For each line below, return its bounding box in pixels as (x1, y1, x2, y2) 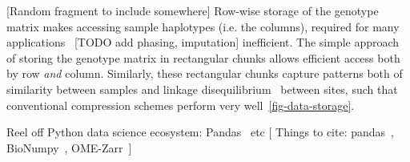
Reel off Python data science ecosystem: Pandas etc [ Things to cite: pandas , (6, 124, 395, 140)
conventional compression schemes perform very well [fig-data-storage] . (6, 96, 355, 113)
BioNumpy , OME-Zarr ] (6, 139, 132, 156)
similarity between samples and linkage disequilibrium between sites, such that (6, 80, 398, 97)
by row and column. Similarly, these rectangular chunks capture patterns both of (6, 65, 403, 82)
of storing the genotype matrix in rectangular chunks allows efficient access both (6, 49, 400, 66)
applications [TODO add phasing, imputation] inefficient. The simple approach (6, 34, 400, 51)
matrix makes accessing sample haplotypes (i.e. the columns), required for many (6, 18, 400, 34)
